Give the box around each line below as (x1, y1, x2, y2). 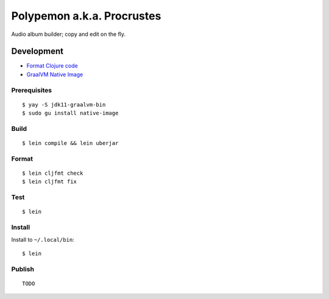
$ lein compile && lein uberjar (22, 140, 119, 147)
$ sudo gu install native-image (22, 110, 119, 117)
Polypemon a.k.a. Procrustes (11, 9, 161, 23)
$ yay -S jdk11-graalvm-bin (22, 101, 106, 108)
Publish (11, 265, 35, 273)
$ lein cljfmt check (22, 170, 83, 177)
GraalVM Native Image (26, 71, 83, 78)
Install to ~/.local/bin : (11, 236, 74, 243)
